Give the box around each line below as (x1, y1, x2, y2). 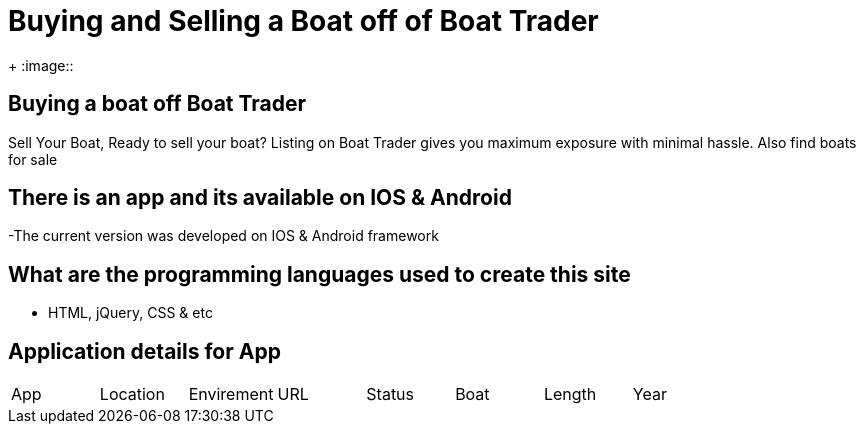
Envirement (188, 384, 274, 405)
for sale (8, 150, 58, 168)
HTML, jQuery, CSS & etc (48, 304, 213, 322)
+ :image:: (8, 56, 74, 74)
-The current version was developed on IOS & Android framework (8, 227, 439, 245)
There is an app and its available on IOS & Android (8, 185, 512, 211)
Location (99, 384, 165, 405)
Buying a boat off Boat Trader (8, 91, 307, 117)
